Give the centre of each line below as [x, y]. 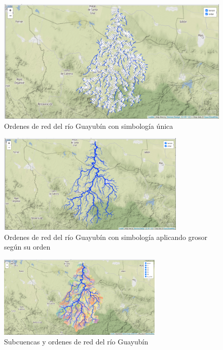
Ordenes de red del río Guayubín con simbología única [89, 126]
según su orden [27, 247]
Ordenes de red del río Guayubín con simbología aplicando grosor [106, 237]
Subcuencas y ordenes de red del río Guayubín [76, 342]
